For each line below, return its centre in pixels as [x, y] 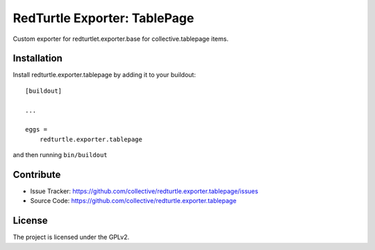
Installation [37, 59]
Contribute [37, 175]
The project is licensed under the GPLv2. [71, 237]
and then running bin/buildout [60, 155]
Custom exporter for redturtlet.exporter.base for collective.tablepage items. [121, 39]
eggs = [36, 130]
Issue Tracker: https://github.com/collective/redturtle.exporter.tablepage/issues [144, 191]
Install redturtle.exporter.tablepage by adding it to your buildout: [104, 75]
